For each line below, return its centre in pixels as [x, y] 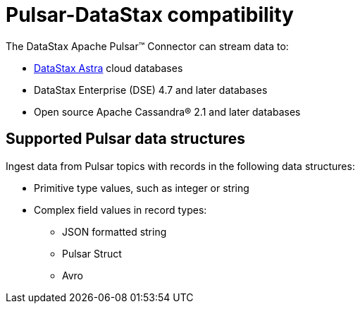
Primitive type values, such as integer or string [142, 188]
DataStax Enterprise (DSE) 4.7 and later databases [151, 90]
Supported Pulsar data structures [126, 139]
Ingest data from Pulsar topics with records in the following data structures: [180, 166]
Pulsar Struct [92, 253]
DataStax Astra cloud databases [108, 68]
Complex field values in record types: [120, 210]
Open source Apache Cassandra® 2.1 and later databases [167, 111]
